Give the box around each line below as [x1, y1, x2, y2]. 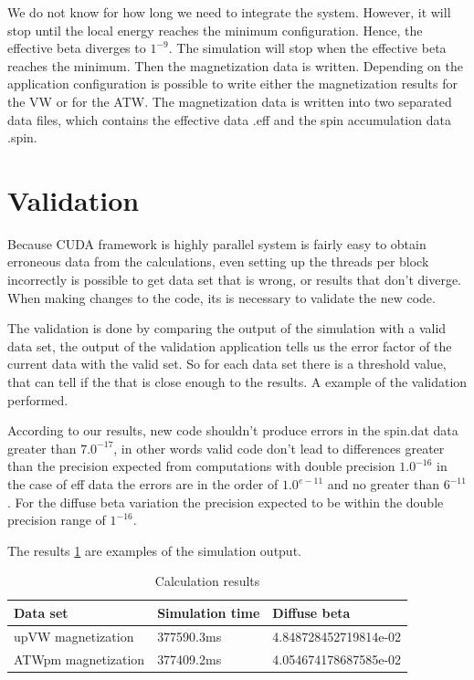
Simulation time [157, 602, 260, 622]
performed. [7, 390, 68, 409]
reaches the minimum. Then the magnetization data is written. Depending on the [7, 56, 463, 75]
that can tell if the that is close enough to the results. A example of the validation [7, 372, 468, 392]
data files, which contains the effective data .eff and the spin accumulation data [7, 110, 451, 129]
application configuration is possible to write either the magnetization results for [7, 74, 458, 93]
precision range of [7, 510, 106, 529]
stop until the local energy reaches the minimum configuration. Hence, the [7, 20, 423, 39]
